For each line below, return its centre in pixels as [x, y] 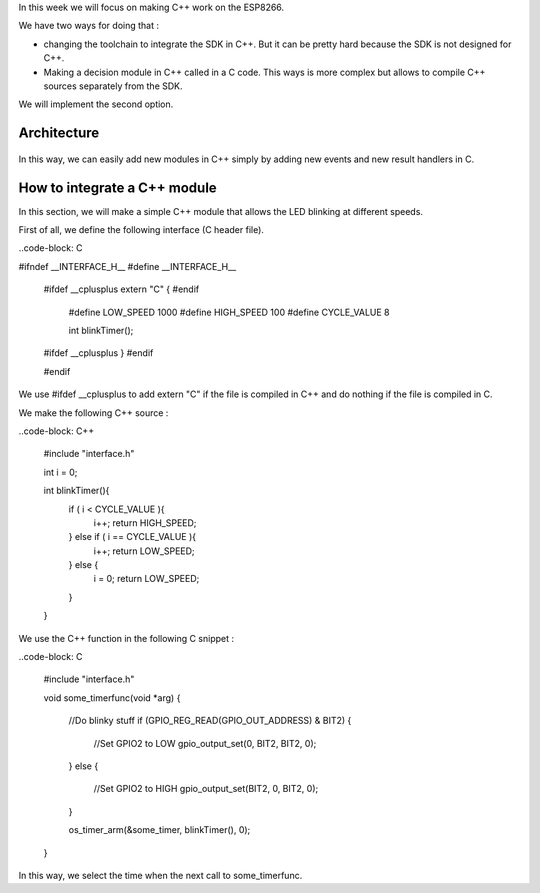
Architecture [59, 133]
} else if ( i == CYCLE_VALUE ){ [132, 537]
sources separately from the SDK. [113, 86]
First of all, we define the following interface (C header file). [141, 230]
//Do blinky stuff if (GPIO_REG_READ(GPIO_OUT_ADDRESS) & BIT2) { [210, 721]
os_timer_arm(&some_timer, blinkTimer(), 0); [159, 830]
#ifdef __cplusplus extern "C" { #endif [121, 289]
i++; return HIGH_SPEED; [145, 522]
